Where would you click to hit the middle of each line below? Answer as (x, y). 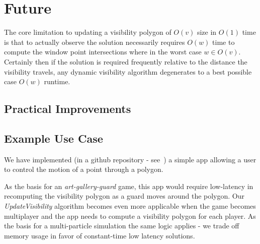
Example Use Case (54, 138)
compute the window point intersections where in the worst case (103, 52)
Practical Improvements (68, 109)
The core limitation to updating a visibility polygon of (88, 32)
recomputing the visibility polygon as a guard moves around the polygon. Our (124, 196)
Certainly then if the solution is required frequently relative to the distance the (126, 61)
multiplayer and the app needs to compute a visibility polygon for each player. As (130, 216)
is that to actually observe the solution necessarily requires (95, 42)
